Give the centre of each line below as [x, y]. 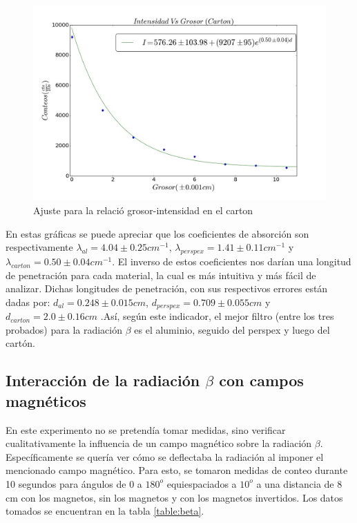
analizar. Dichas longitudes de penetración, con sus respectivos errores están [167, 288]
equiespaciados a [202, 483]
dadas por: [28, 302]
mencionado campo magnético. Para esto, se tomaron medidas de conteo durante [177, 470]
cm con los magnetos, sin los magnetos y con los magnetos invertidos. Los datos [174, 497]
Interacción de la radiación [103, 380]
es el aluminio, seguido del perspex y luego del [232, 329]
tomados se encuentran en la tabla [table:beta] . [105, 511]
